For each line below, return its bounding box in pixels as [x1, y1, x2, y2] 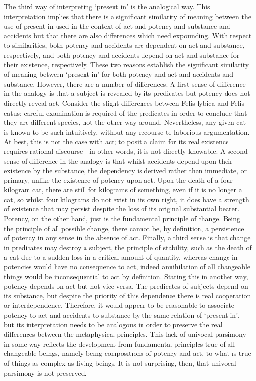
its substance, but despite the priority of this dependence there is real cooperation [4, 290, 251, 300]
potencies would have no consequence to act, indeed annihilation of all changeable [4, 262, 251, 272]
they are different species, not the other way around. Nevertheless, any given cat [4, 117, 246, 127]
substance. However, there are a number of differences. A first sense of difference [4, 78, 246, 88]
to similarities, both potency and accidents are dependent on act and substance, [4, 40, 245, 50]
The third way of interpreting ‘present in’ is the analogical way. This [4, 1, 210, 11]
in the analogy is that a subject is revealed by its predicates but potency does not [4, 88, 250, 98]
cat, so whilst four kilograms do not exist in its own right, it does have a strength [4, 194, 249, 204]
